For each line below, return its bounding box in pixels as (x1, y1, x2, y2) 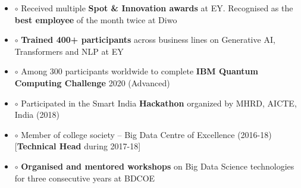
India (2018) (14, 108, 59, 121)
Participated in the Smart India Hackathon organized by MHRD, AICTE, (21, 96, 297, 109)
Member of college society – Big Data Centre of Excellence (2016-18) (21, 128, 272, 140)
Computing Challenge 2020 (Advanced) (14, 76, 170, 89)
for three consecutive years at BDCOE (14, 171, 155, 184)
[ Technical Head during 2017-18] (14, 140, 141, 152)
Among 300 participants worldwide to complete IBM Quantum (21, 65, 258, 77)
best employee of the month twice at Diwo (14, 13, 177, 26)
